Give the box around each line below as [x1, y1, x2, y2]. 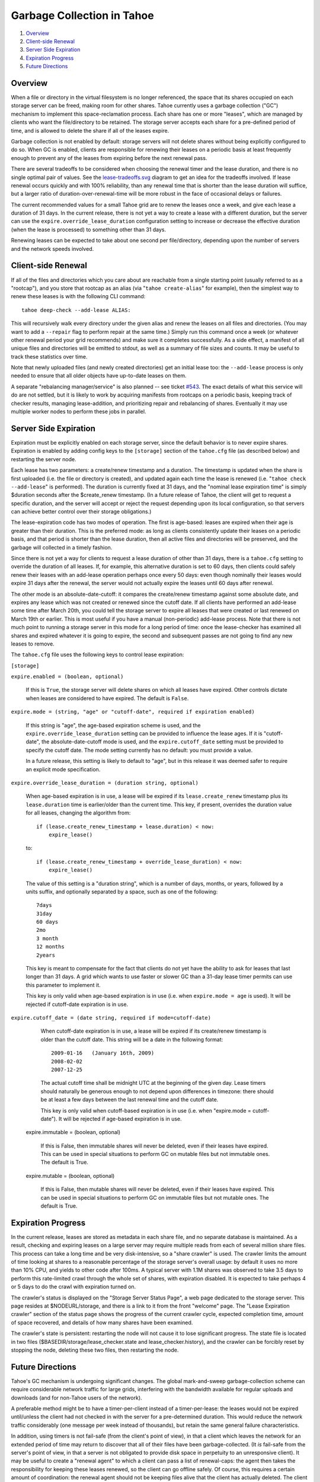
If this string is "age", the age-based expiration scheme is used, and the [25, 721, 201, 729]
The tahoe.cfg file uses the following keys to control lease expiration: [11, 651, 184, 658]
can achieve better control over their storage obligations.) [11, 508, 152, 515]
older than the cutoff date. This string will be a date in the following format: [40, 1036, 223, 1043]
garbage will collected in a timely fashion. [11, 544, 113, 551]
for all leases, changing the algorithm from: [25, 809, 131, 816]
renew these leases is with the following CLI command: [11, 293, 146, 300]
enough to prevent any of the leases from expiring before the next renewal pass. [11, 154, 207, 161]
